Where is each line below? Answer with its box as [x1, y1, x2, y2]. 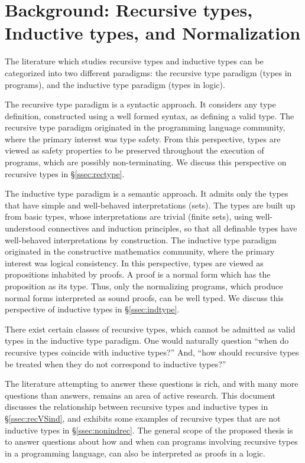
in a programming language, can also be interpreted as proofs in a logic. [5, 446, 265, 459]
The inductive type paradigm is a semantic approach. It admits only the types [5, 187, 288, 200]
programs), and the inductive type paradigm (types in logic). [5, 78, 225, 90]
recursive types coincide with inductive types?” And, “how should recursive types [5, 345, 299, 358]
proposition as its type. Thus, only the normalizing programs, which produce [5, 280, 283, 292]
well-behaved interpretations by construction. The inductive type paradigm [5, 233, 277, 246]
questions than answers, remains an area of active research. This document [5, 389, 276, 401]
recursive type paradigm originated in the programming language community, [5, 121, 285, 133]
